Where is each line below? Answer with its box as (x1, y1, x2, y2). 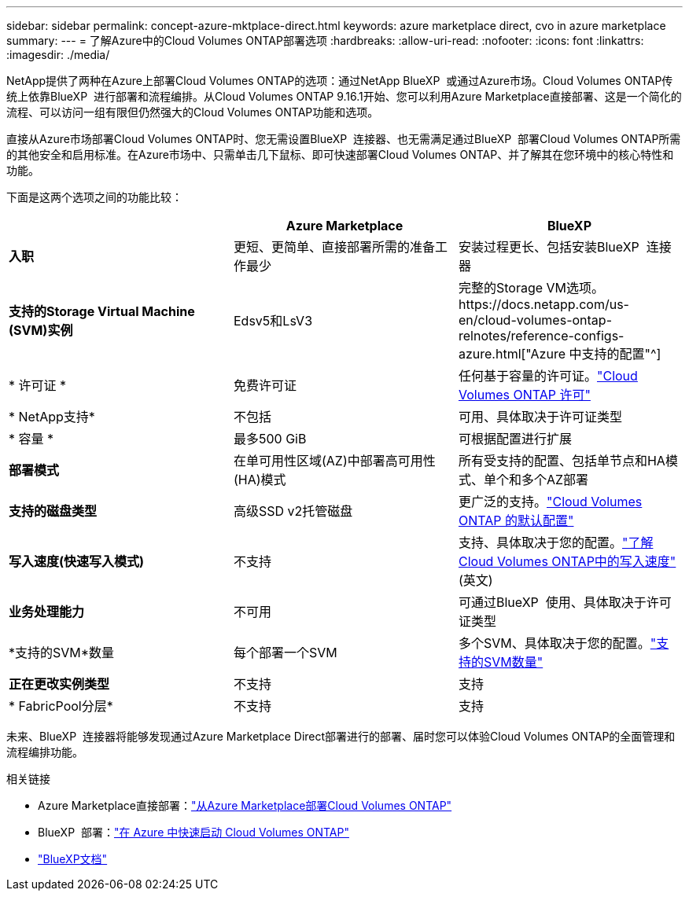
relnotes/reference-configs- (458, 328, 625, 344)
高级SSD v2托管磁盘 (233, 503, 353, 519)
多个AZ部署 (521, 472, 589, 487)
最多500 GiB (233, 431, 307, 447)
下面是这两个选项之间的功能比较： (6, 190, 182, 204)
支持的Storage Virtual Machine (9, 303, 195, 319)
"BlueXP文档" (38, 852, 108, 866)
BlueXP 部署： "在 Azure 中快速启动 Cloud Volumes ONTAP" (38, 825, 349, 839)
